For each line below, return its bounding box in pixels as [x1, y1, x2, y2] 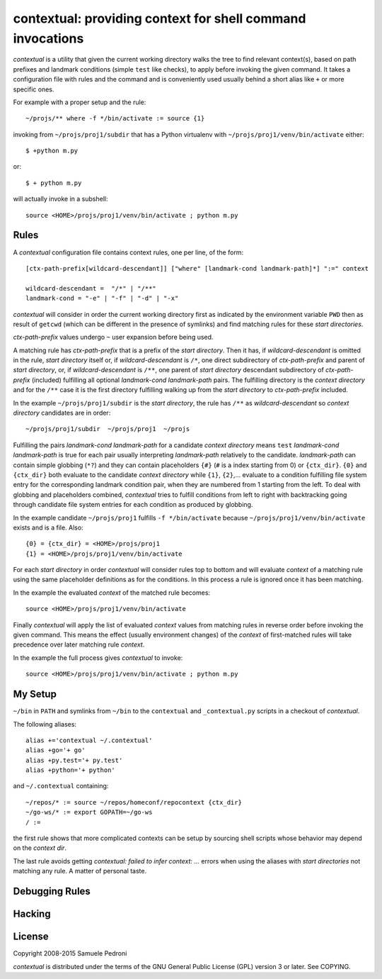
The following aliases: [13, 720, 77, 728]
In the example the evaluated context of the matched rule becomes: [13, 588, 211, 597]
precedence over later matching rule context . [13, 640, 145, 649]
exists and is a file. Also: [13, 523, 84, 532]
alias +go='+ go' [25, 746, 86, 754]
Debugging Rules [13, 885, 91, 897]
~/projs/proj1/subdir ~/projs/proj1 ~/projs [25, 425, 190, 433]
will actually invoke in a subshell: [13, 195, 108, 203]
